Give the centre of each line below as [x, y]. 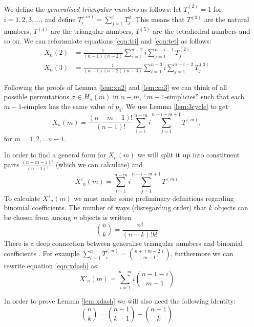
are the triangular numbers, [92, 31]
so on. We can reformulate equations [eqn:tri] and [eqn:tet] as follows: [108, 40]
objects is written [106, 217]
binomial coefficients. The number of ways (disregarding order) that [105, 207]
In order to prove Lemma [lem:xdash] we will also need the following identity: [120, 301]
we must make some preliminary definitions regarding [154, 198]
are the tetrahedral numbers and [202, 31]
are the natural [227, 19]
